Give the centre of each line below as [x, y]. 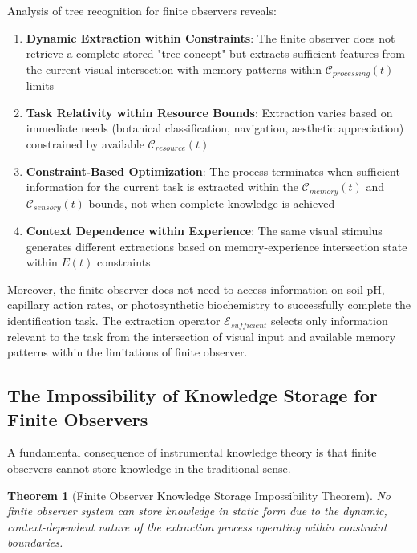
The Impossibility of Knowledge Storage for [192, 395]
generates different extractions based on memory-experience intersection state [217, 246]
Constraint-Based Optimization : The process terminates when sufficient [213, 171]
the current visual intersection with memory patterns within [174, 69]
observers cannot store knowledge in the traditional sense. [149, 468]
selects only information [330, 321]
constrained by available [85, 144]
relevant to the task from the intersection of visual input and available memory [202, 336]
